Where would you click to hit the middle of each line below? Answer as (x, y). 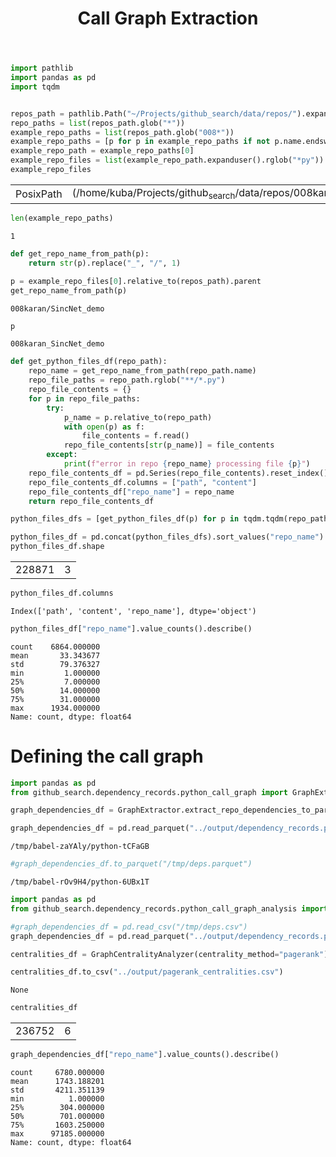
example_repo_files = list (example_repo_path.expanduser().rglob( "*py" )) (167, 160)
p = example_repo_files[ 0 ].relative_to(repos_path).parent (136, 281)
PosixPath (39, 194)
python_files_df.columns (62, 593)
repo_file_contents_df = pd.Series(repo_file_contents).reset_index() (178, 473)
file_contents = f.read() (135, 436)
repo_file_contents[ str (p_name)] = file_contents (169, 445)
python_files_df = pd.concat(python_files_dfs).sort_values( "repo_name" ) (167, 537)
